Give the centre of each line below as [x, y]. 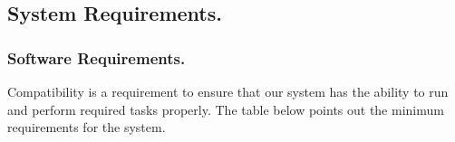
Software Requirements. [97, 57]
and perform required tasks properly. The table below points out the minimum [226, 109]
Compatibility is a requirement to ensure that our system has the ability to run [228, 91]
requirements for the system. [87, 127]
